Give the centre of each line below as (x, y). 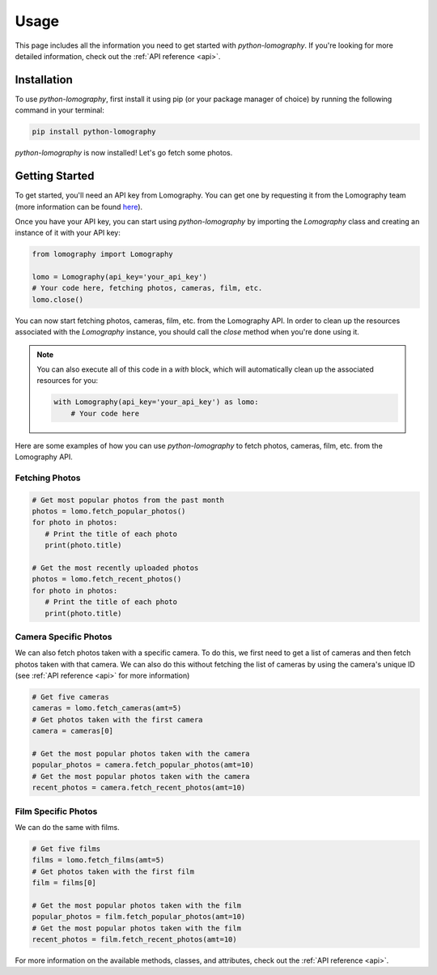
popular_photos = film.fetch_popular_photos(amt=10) (139, 917)
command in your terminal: (59, 110)
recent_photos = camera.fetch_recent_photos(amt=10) (139, 788)
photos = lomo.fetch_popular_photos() (109, 511)
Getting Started (55, 176)
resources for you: (68, 381)
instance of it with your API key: (68, 233)
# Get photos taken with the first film (113, 871)
